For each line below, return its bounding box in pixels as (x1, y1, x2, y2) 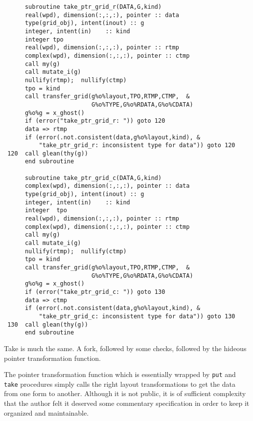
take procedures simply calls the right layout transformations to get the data (4, 378, 235, 389)
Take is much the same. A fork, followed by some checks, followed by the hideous (4, 343, 247, 353)
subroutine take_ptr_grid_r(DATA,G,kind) (24, 3, 162, 10)
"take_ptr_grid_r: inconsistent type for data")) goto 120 (39, 142, 235, 149)
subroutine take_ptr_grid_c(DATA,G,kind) (24, 174, 162, 181)
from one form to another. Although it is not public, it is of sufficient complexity (4, 388, 246, 399)
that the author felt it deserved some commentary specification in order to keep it (4, 398, 250, 408)
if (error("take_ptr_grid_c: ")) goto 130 (24, 288, 165, 295)
